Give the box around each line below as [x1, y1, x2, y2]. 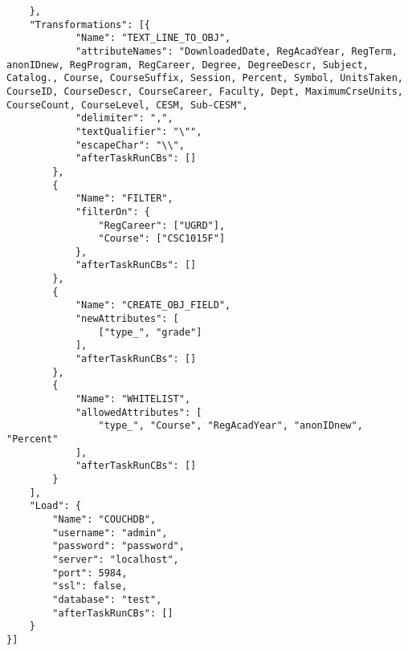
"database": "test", [52, 593, 162, 605]
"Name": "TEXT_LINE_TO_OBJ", [75, 32, 231, 44]
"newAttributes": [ [75, 313, 179, 325]
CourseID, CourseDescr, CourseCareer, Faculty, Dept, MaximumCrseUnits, [6, 85, 403, 97]
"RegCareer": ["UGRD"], [98, 219, 226, 231]
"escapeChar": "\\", [75, 139, 185, 151]
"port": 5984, [52, 567, 128, 579]
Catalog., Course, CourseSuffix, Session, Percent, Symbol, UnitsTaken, [6, 72, 403, 84]
